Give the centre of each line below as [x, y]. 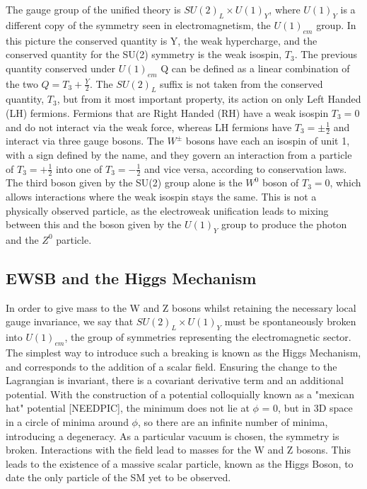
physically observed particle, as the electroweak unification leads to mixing [167, 210]
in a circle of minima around [67, 421]
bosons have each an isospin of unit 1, [268, 141]
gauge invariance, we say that [70, 321]
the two [22, 83]
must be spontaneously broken [290, 321]
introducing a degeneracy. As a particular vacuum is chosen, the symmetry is [173, 435]
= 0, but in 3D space [307, 408]
